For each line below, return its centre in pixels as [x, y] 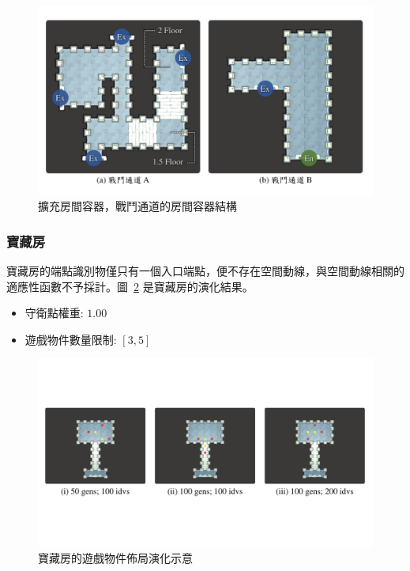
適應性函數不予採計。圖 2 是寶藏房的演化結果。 [130, 286]
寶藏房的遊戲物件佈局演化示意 [115, 558]
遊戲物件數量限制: [71, 339]
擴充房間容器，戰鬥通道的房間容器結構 [137, 206]
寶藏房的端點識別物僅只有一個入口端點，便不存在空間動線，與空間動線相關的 [205, 270]
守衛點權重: [54, 313]
